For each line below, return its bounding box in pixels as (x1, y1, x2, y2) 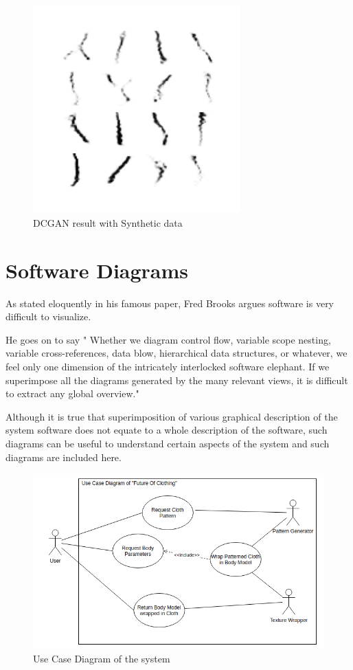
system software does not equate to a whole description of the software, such (5, 423, 328, 437)
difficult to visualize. (5, 309, 91, 324)
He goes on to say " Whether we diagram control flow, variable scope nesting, (5, 332, 331, 346)
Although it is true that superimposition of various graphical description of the (5, 409, 338, 423)
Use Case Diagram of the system (33, 651, 170, 666)
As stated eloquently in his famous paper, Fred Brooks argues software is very (5, 295, 334, 310)
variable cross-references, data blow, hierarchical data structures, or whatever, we (5, 346, 348, 360)
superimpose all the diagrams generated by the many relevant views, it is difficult (5, 372, 348, 387)
